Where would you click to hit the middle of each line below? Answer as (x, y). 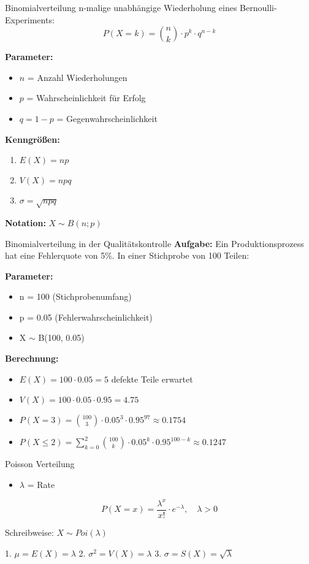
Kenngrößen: (32, 139)
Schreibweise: (29, 532)
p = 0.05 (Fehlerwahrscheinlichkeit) (86, 317)
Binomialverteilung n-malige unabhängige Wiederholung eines (121, 7)
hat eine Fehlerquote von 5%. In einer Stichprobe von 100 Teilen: (127, 255)
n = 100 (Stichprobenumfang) (75, 296)
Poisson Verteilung (40, 464)
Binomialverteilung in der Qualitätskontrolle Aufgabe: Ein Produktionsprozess (154, 243)
